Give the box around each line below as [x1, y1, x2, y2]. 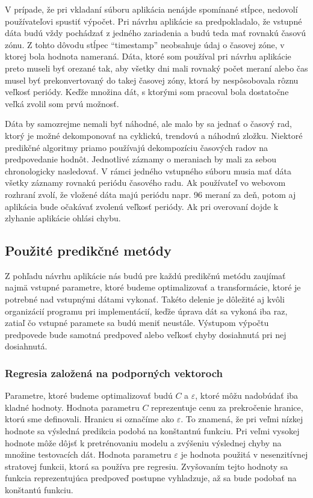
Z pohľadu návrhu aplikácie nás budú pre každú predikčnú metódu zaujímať [5, 269, 286, 281]
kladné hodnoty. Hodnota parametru [5, 401, 140, 413]
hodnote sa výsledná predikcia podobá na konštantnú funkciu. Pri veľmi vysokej [5, 425, 300, 437]
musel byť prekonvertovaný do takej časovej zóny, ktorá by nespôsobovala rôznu [5, 73, 299, 86]
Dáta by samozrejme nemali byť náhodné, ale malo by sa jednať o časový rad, [5, 117, 292, 130]
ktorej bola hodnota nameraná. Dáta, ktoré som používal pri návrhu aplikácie [5, 50, 291, 63]
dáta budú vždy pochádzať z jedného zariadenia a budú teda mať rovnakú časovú [5, 26, 306, 39]
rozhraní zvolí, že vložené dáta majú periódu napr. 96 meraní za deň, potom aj [5, 188, 296, 200]
